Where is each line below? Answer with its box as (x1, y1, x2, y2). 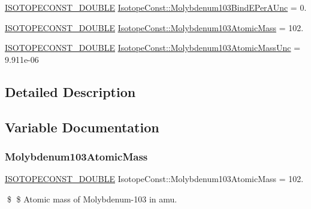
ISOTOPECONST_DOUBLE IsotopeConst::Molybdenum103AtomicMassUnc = (5, 41, 301, 54)
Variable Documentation (5, 117, 159, 136)
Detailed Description (5, 82, 136, 101)
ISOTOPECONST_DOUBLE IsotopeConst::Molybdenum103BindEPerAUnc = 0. (5, 1, 307, 13)
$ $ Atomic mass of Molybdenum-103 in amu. (7, 192, 177, 205)
